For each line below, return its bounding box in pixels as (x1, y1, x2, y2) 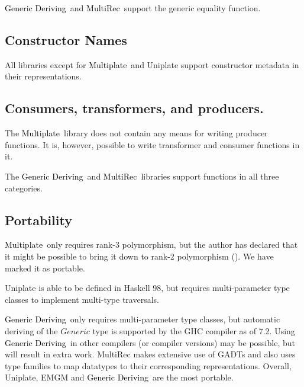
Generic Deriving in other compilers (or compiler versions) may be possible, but (5, 336, 295, 348)
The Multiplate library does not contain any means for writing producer (5, 127, 268, 139)
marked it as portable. (5, 261, 85, 274)
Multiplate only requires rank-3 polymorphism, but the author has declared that (5, 238, 298, 251)
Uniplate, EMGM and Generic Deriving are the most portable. (5, 371, 234, 383)
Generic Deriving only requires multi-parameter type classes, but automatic (5, 313, 280, 325)
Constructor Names (5, 30, 127, 49)
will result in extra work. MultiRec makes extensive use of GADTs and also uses (5, 348, 296, 360)
